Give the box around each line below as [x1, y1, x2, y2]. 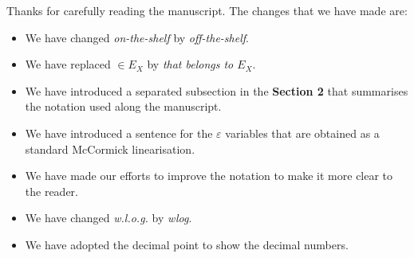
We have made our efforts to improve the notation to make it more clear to [25, 167, 393, 184]
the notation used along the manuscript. [25, 98, 222, 115]
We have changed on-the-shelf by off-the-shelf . [25, 29, 249, 45]
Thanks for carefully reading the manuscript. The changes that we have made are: [6, 2, 408, 18]
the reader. [25, 182, 78, 199]
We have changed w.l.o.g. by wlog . [25, 209, 192, 226]
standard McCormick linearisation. [25, 140, 195, 157]
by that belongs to [147, 56, 234, 72]
